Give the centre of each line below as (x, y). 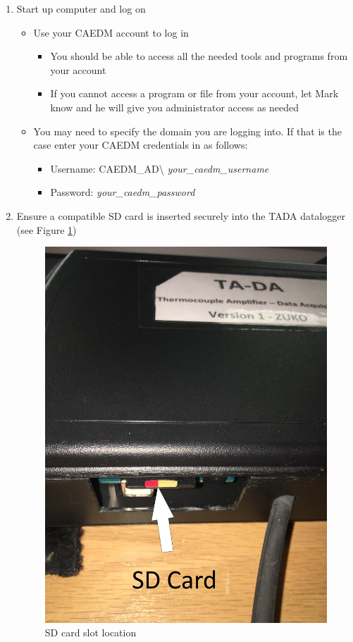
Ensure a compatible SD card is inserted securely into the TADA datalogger (181, 215)
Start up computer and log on (81, 8)
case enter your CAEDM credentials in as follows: (141, 145)
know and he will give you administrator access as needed (175, 107)
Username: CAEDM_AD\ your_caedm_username (160, 168)
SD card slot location (91, 632)
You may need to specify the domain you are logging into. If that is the (187, 131)
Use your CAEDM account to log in (111, 32)
